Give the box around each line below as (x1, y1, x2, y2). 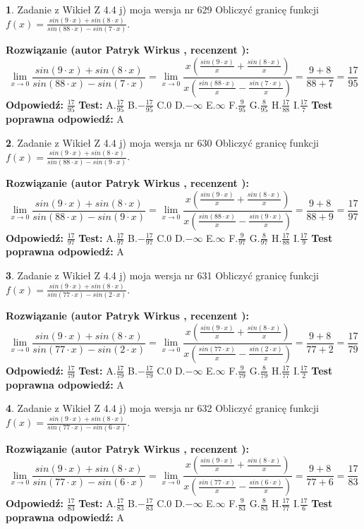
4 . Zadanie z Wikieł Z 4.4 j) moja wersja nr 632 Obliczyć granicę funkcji (6, 401, 319, 415)
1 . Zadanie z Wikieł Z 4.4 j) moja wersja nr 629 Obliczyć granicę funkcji (6, 2, 319, 16)
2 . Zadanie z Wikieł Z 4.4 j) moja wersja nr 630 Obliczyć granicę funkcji (6, 135, 319, 150)
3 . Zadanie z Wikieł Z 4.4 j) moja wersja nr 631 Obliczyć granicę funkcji (6, 267, 319, 282)
